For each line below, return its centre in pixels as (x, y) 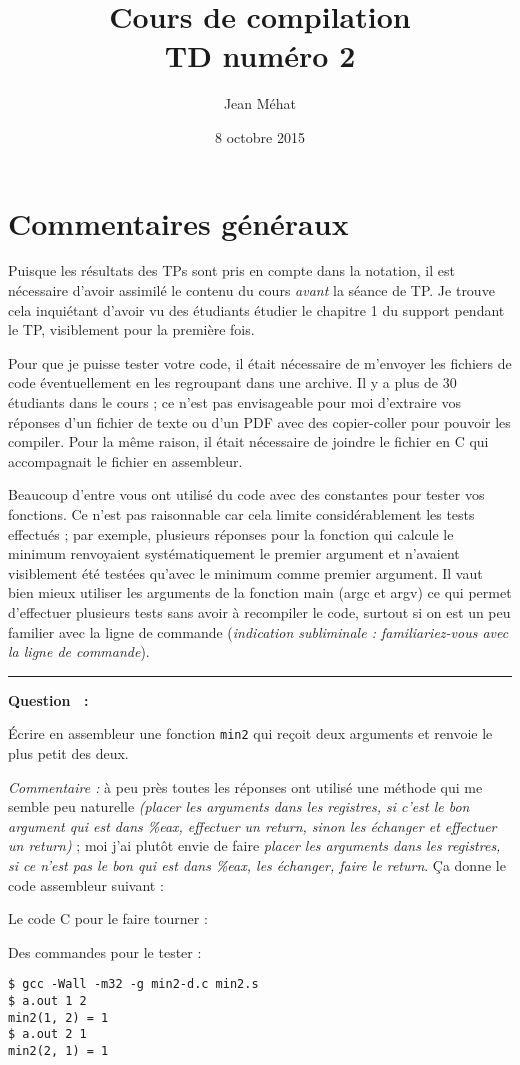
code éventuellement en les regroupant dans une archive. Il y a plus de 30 (232, 382)
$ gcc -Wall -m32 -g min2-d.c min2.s (133, 984)
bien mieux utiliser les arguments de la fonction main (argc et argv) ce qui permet (260, 592)
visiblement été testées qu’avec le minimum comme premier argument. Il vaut (245, 572)
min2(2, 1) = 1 (58, 1050)
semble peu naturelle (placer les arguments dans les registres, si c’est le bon (239, 806)
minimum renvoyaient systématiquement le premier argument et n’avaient (234, 553)
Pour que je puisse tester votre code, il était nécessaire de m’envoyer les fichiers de (260, 362)
